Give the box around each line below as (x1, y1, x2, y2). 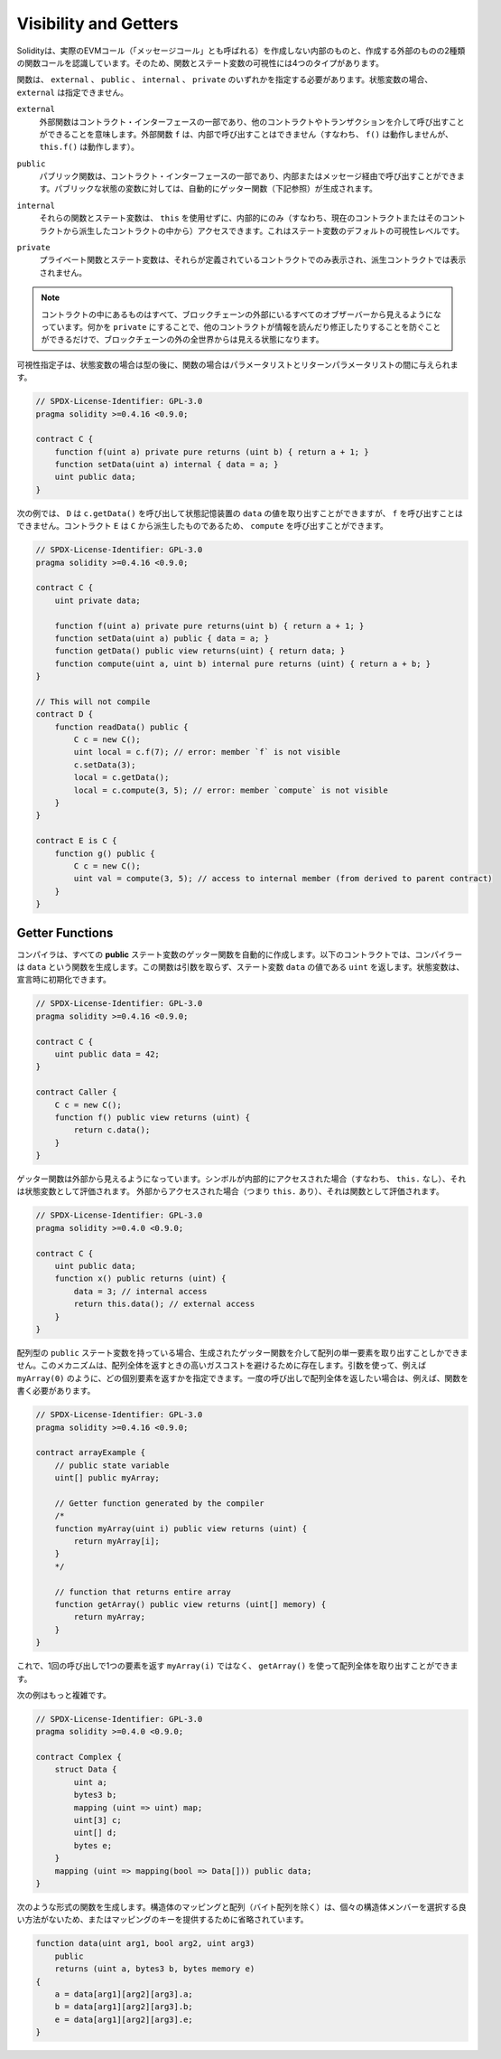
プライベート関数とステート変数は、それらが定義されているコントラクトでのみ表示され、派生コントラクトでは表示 (39, 254, 467, 266)
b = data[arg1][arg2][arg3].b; (54, 2002, 193, 2012)
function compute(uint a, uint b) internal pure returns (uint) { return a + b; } (54, 658, 431, 669)
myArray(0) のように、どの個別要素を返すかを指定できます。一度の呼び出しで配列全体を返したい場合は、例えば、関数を (16, 1372, 469, 1383)
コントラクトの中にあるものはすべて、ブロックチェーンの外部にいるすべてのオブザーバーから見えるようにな (41, 308, 441, 320)
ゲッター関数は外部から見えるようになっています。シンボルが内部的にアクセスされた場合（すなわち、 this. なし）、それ (16, 1173, 467, 1184)
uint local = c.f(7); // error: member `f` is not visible (73, 747, 341, 757)
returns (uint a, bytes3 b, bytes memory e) (54, 1964, 255, 1974)
